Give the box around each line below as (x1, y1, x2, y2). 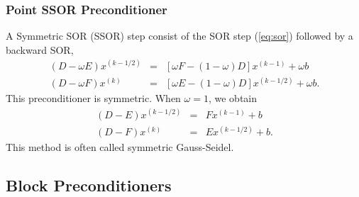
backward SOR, (6, 42, 74, 57)
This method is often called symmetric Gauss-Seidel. (6, 140, 234, 154)
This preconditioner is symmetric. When (6, 91, 181, 106)
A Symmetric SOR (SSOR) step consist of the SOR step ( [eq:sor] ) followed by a (6, 28, 353, 43)
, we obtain (208, 91, 258, 106)
